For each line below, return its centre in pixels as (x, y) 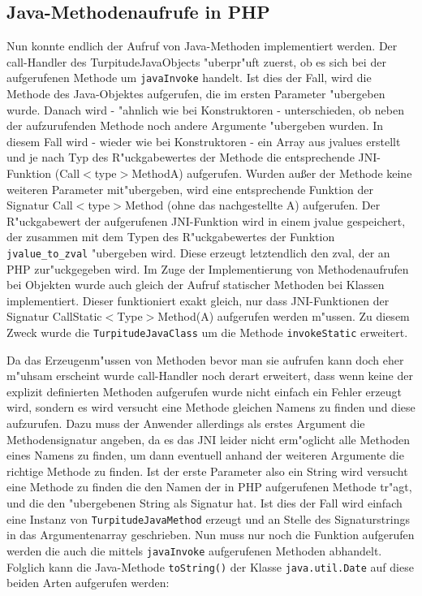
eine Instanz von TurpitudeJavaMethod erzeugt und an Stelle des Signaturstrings (208, 518)
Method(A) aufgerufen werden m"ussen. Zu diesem (284, 316)
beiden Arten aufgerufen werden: (88, 583)
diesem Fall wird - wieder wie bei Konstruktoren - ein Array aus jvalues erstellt (204, 141)
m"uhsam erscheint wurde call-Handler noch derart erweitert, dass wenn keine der (210, 376)
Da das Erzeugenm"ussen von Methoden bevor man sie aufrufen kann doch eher (205, 359)
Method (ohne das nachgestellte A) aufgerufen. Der (252, 205)
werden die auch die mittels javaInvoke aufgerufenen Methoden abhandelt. (194, 550)
